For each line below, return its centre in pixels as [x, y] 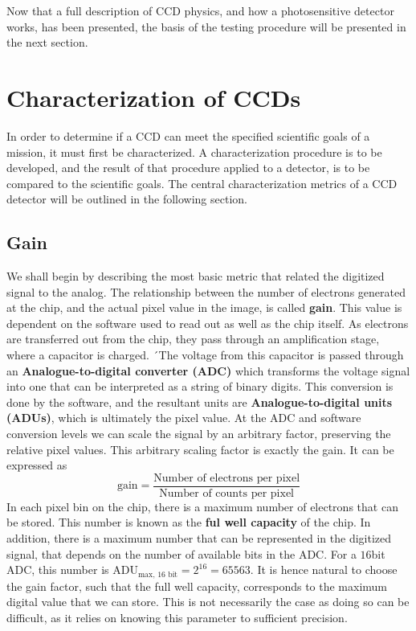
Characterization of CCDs [154, 97]
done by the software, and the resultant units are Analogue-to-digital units [200, 402]
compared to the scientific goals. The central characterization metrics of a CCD [202, 183]
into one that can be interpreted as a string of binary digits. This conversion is [200, 386]
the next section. [47, 42]
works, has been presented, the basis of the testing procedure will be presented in [206, 26]
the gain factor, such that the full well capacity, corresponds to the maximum [197, 586]
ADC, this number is [58, 570]
